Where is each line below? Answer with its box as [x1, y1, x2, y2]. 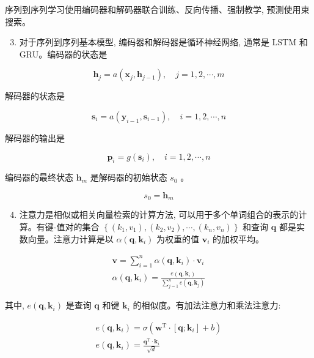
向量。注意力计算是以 [27, 232, 114, 245]
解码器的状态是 [5, 89, 65, 102]
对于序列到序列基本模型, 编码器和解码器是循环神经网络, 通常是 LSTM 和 [19, 35, 308, 48]
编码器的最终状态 [5, 171, 73, 184]
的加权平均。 [212, 232, 264, 245]
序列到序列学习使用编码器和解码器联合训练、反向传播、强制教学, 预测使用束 [5, 3, 310, 15]
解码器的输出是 [5, 131, 65, 144]
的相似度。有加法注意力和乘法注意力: [133, 299, 281, 311]
